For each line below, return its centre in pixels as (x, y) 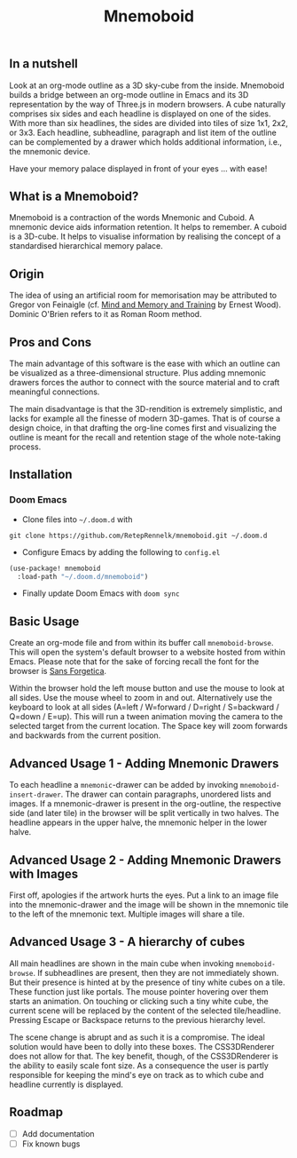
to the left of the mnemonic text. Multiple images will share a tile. (127, 914)
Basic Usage (44, 621)
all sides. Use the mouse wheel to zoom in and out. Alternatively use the (141, 698)
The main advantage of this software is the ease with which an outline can (145, 364)
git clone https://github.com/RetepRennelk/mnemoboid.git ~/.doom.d (138, 535)
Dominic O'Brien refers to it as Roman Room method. (106, 314)
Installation (41, 475)
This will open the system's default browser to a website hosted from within (148, 652)
